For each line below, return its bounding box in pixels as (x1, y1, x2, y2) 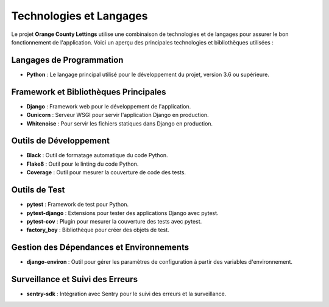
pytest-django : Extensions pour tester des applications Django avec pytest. (26, 209, 219, 216)
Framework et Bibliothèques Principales (11, 86, 167, 97)
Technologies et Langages (11, 9, 148, 23)
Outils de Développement (11, 136, 110, 146)
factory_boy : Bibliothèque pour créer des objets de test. (26, 226, 170, 234)
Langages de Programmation (11, 55, 124, 65)
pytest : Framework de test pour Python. (26, 201, 129, 208)
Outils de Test (11, 185, 65, 195)
